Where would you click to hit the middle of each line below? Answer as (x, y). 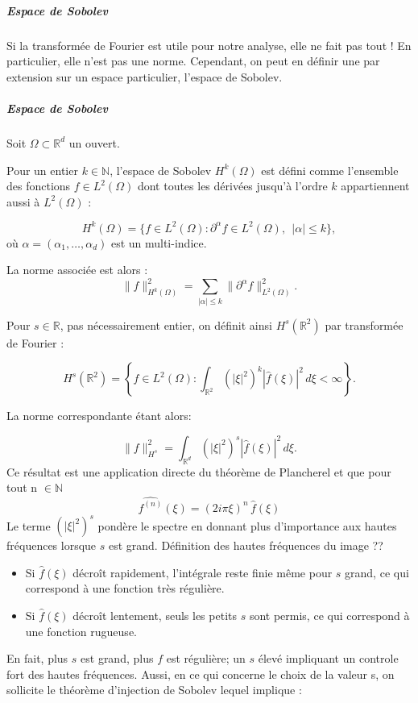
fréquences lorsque (52, 545)
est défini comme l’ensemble (330, 170)
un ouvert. (94, 142)
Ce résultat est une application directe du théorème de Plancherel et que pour (199, 471)
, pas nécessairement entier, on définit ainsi (166, 324)
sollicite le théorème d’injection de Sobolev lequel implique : (154, 690)
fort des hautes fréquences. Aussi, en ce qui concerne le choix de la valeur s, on (201, 674)
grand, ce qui (377, 572)
